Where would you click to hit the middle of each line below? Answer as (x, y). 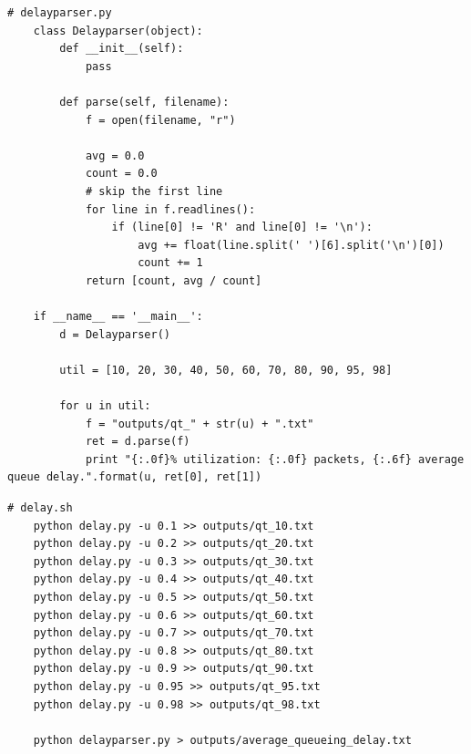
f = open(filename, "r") (160, 120)
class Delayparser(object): (118, 31)
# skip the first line (154, 191)
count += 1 (170, 263)
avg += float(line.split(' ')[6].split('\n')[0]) (291, 245)
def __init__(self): (122, 49)
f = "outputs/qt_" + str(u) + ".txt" (200, 423)
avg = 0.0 (115, 155)
